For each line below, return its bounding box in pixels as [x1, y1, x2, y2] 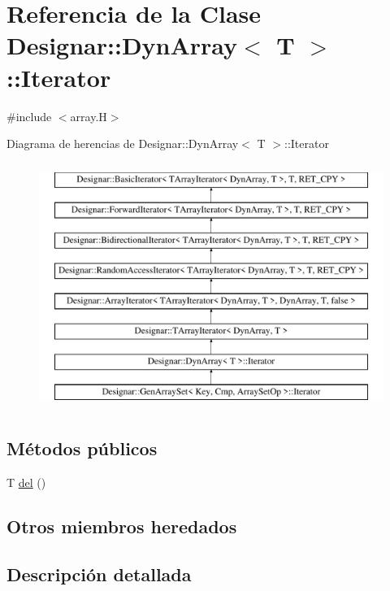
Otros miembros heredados [6, 513, 237, 538]
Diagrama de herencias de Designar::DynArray [6, 135, 239, 152]
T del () [6, 473, 46, 490]
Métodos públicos [6, 436, 158, 461]
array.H [70, 107, 107, 124]
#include [6, 107, 52, 124]
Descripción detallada [6, 561, 192, 586]
